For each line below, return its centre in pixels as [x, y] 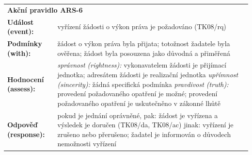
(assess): [21, 89]
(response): [26, 134]
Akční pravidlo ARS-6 [45, 9]
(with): [19, 53]
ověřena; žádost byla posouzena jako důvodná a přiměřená [144, 53]
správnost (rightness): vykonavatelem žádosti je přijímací [142, 65]
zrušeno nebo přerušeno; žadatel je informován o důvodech [144, 134]
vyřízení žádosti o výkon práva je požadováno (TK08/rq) [142, 26]
